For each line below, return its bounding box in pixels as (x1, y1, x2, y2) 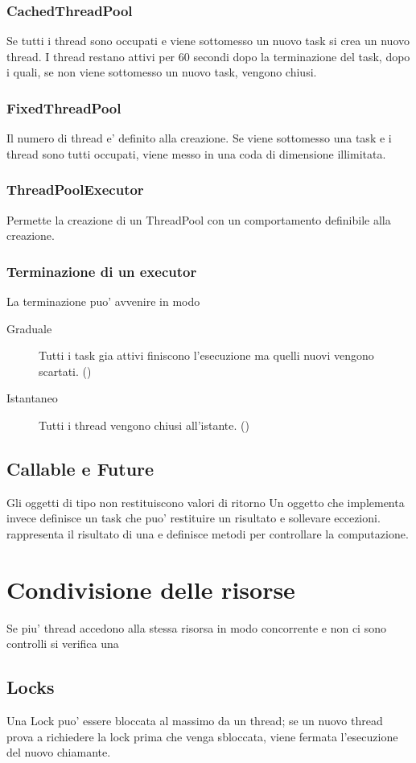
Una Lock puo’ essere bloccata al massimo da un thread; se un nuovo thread (6, 712, 383, 729)
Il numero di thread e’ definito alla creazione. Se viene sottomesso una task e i (6, 130, 392, 146)
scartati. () (39, 362, 92, 379)
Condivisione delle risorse (6, 572, 295, 605)
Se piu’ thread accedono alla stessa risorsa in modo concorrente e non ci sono (6, 619, 386, 636)
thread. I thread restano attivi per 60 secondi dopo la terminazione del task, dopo (6, 47, 410, 64)
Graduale (6, 320, 52, 336)
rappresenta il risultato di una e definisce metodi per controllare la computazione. (6, 525, 409, 542)
